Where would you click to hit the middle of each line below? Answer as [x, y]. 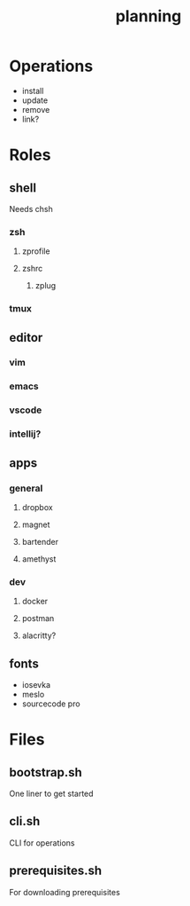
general [26, 488]
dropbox [37, 507]
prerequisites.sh [56, 871]
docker [35, 602]
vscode [26, 410]
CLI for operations [42, 843]
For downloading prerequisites [65, 892]
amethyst [39, 559]
